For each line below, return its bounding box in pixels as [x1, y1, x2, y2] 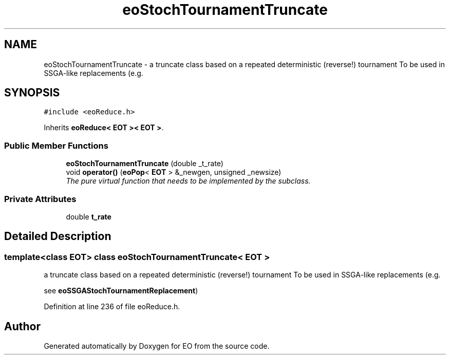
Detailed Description [4, 230, 111, 243]
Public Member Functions [4, 140, 108, 151]
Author [4, 320, 41, 333]
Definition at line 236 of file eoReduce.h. [44, 302, 180, 311]
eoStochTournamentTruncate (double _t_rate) [66, 159, 223, 168]
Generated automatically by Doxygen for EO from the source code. [44, 342, 270, 350]
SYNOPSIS [4, 86, 60, 99]
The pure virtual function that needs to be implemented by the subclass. [66, 176, 311, 186]
